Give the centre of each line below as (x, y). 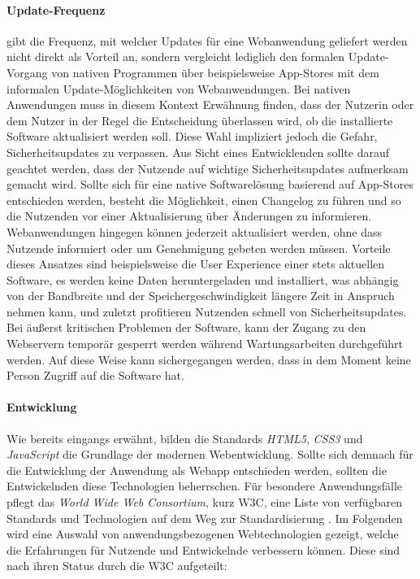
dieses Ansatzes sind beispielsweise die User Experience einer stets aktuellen (196, 264)
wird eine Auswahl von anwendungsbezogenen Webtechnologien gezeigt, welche (203, 534)
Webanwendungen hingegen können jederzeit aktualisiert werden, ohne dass (194, 231)
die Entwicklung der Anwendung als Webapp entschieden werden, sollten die (197, 470)
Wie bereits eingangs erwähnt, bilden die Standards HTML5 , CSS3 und (185, 438)
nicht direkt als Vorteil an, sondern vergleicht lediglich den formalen (176, 57)
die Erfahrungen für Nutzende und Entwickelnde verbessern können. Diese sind (204, 549)
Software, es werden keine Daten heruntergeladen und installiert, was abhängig (203, 279)
